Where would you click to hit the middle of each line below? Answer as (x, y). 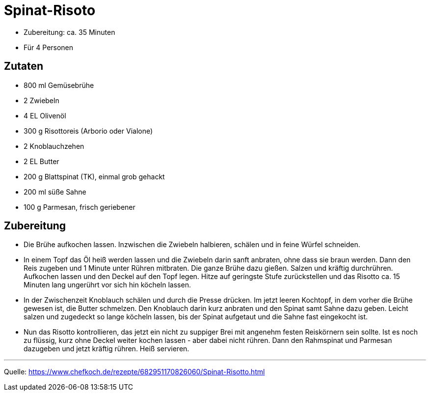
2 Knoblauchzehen (54, 146)
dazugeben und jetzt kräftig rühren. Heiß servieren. (107, 349)
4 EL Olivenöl (45, 115)
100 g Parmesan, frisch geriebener (80, 207)
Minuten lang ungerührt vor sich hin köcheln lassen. (107, 285)
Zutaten (24, 66)
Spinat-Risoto (50, 10)
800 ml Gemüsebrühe (59, 85)
